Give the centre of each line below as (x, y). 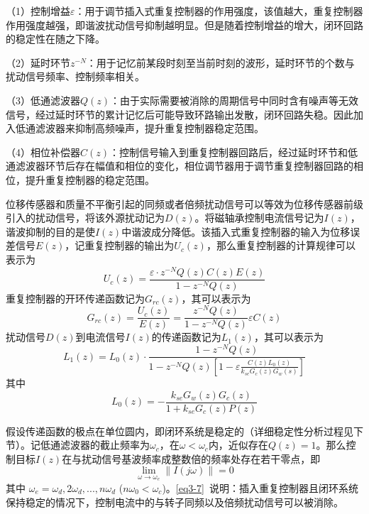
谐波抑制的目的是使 (50, 231)
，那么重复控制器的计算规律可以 (281, 245)
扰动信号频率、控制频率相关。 (75, 76)
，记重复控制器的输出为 (120, 245)
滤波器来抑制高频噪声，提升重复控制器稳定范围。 (149, 128)
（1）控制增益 (38, 11)
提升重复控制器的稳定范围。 (90, 179)
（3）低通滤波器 (43, 100)
